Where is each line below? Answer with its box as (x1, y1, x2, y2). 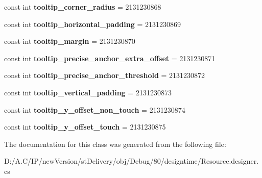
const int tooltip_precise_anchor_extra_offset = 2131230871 (4, 53, 216, 63)
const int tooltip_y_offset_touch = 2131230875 (4, 121, 166, 132)
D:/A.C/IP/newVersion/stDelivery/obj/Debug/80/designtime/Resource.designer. (4, 156, 259, 166)
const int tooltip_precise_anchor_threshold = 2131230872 (4, 70, 205, 81)
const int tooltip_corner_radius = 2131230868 (4, 2, 161, 12)
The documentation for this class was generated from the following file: (4, 138, 226, 149)
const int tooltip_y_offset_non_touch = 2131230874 (4, 104, 185, 115)
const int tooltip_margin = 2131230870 (4, 36, 135, 46)
